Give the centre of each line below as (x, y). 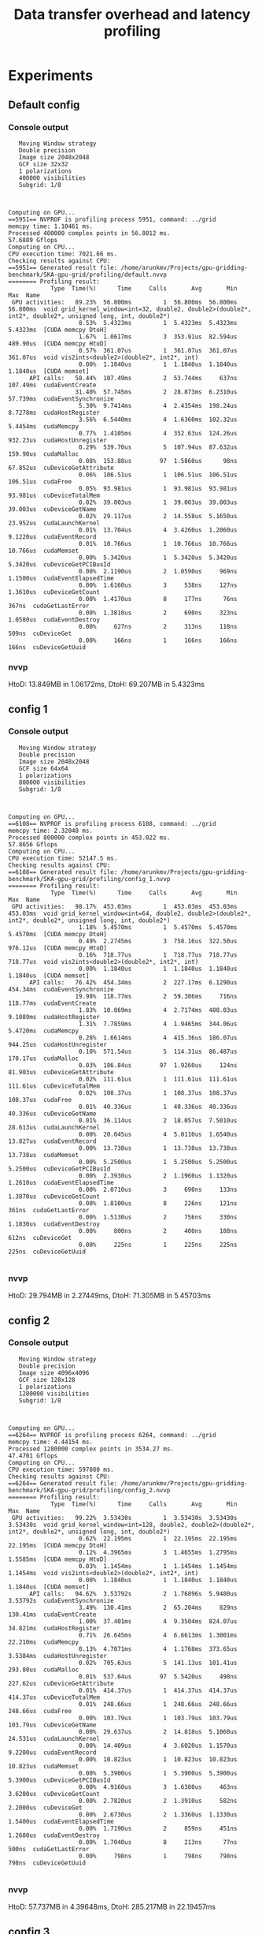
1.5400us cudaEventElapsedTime (61, 1821)
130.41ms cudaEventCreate (52, 1615)
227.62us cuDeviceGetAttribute (61, 1683)
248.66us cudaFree (40, 1711)
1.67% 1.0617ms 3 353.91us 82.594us (158, 337)
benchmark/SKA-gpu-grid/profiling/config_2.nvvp (89, 1490)
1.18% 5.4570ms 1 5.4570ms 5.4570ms (158, 927)
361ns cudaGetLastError (49, 1210)
